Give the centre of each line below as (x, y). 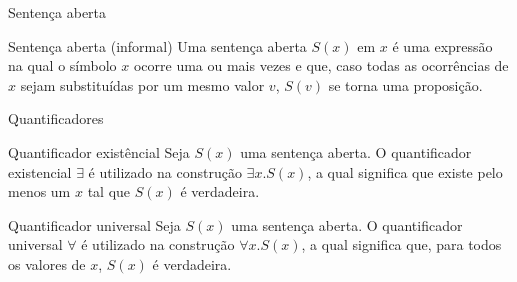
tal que (109, 191)
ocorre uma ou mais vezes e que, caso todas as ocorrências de (321, 65)
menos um (39, 191)
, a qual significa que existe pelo (405, 171)
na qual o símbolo (62, 65)
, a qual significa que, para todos (401, 244)
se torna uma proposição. (405, 84)
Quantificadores (56, 118)
